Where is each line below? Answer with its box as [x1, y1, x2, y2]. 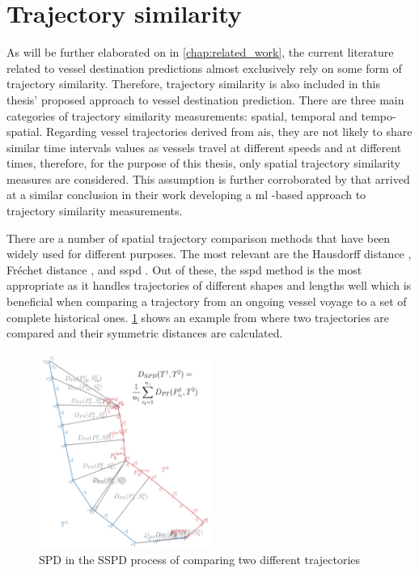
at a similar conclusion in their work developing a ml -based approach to [6, 186, 366, 203]
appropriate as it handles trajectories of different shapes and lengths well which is [6, 277, 412, 294]
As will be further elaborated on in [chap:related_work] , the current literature [6, 44, 394, 61]
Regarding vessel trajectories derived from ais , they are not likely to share [46, 123, 413, 140]
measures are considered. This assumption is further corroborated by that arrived [6, 170, 410, 187]
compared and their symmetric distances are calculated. [6, 325, 283, 342]
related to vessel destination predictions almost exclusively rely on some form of [6, 59, 402, 76]
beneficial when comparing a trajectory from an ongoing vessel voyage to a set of [6, 293, 407, 310]
